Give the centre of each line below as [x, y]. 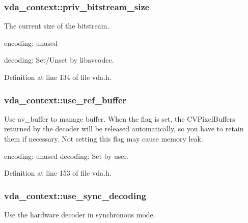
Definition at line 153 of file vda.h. [58, 173]
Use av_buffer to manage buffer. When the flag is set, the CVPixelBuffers [120, 118]
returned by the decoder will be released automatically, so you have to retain [124, 129]
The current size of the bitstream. [57, 26]
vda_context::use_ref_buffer [65, 100]
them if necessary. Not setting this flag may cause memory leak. [104, 138]
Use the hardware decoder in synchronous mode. [80, 214]
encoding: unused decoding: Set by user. [66, 156]
